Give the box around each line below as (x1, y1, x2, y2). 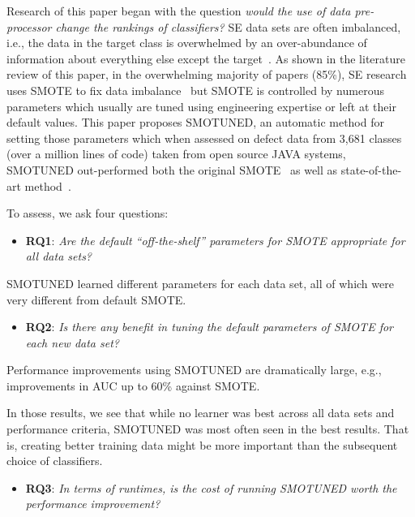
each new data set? (25, 334, 119, 351)
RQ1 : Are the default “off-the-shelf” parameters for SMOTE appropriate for (25, 231, 405, 248)
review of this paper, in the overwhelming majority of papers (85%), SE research (6, 66, 407, 83)
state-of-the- (340, 161, 402, 178)
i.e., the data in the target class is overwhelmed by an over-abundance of (6, 34, 367, 51)
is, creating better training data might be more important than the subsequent (6, 436, 398, 453)
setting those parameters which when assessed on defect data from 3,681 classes (6, 129, 402, 146)
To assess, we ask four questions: (6, 205, 169, 222)
